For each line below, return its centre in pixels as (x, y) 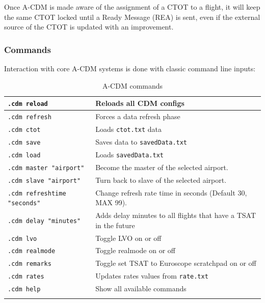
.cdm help (24, 290)
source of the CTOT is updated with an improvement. (89, 27)
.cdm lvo (22, 239)
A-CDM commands (132, 85)
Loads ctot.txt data (129, 129)
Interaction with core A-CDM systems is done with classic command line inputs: (130, 68)
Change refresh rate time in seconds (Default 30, (171, 192)
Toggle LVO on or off (128, 238)
